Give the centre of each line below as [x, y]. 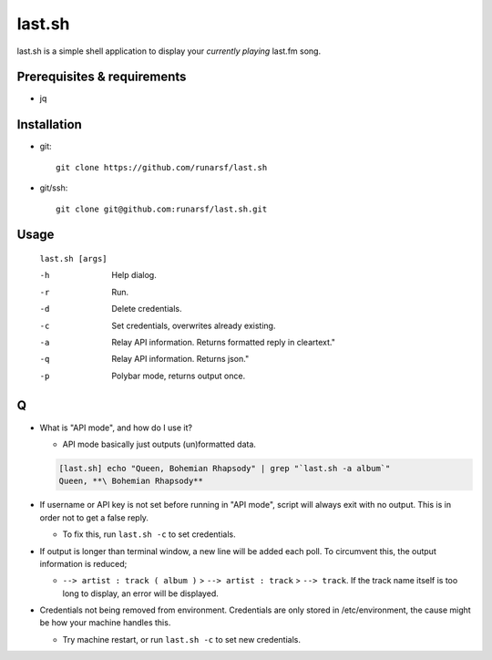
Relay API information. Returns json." [180, 359]
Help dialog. [134, 275]
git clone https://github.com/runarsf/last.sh [162, 167]
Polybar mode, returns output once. [179, 376]
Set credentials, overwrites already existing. [194, 325]
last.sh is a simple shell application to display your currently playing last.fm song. [169, 51]
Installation [49, 124]
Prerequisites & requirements [102, 77]
